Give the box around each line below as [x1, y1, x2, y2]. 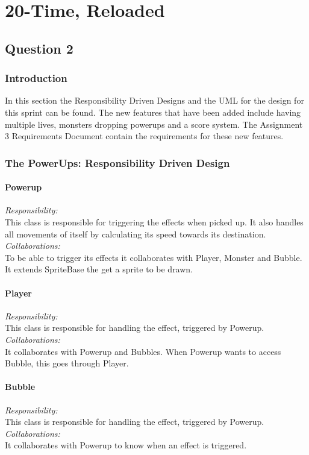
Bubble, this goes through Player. [5, 357, 129, 369]
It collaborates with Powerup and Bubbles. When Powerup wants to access [5, 345, 281, 357]
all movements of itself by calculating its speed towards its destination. [5, 227, 266, 240]
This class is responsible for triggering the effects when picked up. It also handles [5, 215, 304, 228]
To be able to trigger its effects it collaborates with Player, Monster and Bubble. [5, 251, 302, 263]
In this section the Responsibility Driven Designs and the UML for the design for [5, 94, 304, 107]
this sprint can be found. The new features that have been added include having [5, 105, 301, 118]
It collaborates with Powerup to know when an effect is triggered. [5, 439, 247, 451]
